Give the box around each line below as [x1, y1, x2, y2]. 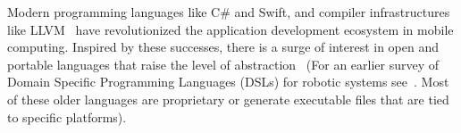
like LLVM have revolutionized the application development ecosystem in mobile [7, 20, 454, 38]
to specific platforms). [7, 107, 127, 126]
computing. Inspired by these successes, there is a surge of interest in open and [7, 37, 440, 56]
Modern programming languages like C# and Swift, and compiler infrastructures [7, 3, 450, 21]
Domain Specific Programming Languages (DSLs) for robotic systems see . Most [7, 72, 449, 91]
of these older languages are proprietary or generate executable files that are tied [7, 89, 449, 108]
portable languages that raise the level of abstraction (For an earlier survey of [7, 54, 440, 73]
